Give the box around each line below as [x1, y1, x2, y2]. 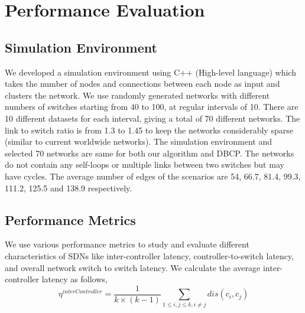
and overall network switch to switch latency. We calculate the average [5, 261, 261, 273]
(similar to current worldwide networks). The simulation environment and [5, 135, 272, 148]
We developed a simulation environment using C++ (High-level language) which [5, 66, 296, 78]
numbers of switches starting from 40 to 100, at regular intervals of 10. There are [5, 100, 298, 113]
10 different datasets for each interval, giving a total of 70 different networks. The [5, 112, 300, 124]
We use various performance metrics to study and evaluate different [5, 238, 249, 250]
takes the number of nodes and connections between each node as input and [5, 77, 280, 90]
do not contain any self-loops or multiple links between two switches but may [5, 158, 284, 171]
